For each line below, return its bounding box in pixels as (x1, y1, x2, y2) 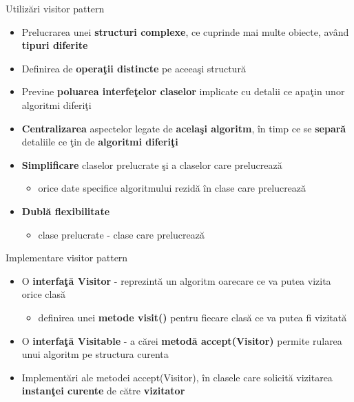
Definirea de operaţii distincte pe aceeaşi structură (21, 61, 246, 75)
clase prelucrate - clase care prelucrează (38, 227, 205, 241)
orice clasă (21, 287, 65, 301)
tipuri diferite (21, 38, 88, 52)
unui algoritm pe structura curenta (21, 347, 169, 361)
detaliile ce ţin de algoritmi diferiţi (21, 134, 178, 149)
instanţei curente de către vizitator (21, 383, 185, 398)
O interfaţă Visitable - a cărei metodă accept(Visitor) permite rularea (21, 333, 342, 348)
